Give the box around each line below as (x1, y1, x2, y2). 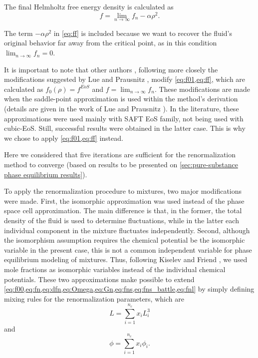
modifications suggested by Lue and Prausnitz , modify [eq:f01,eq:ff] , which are (4, 74, 246, 84)
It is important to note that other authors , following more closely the (4, 64, 218, 74)
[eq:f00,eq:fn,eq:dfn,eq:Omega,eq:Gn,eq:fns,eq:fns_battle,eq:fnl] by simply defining (4, 284, 255, 294)
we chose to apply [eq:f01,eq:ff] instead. (4, 132, 123, 143)
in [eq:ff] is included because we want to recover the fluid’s (53, 27, 233, 38)
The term (4, 27, 33, 38)
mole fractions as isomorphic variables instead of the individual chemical (4, 264, 226, 274)
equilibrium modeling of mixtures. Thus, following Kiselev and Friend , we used (4, 254, 248, 265)
